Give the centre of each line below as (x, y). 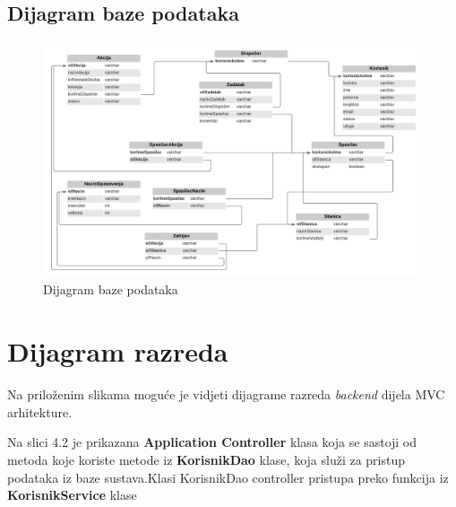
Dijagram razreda (118, 351)
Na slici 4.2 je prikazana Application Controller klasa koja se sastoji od (212, 442)
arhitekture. (40, 411)
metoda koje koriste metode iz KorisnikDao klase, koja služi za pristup (206, 459)
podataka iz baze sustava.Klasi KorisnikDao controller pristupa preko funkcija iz (228, 477)
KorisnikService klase (72, 495)
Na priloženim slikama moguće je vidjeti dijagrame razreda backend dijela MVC (226, 394)
